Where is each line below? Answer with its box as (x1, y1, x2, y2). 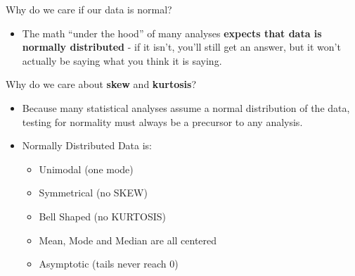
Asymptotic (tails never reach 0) (39, 256, 179, 271)
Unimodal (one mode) (39, 161, 134, 176)
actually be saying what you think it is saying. (22, 53, 222, 68)
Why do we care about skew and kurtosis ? (6, 77, 197, 92)
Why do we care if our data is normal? (6, 2, 172, 16)
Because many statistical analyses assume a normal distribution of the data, (22, 100, 350, 115)
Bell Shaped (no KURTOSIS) (39, 208, 167, 223)
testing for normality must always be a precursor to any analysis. (22, 114, 303, 129)
